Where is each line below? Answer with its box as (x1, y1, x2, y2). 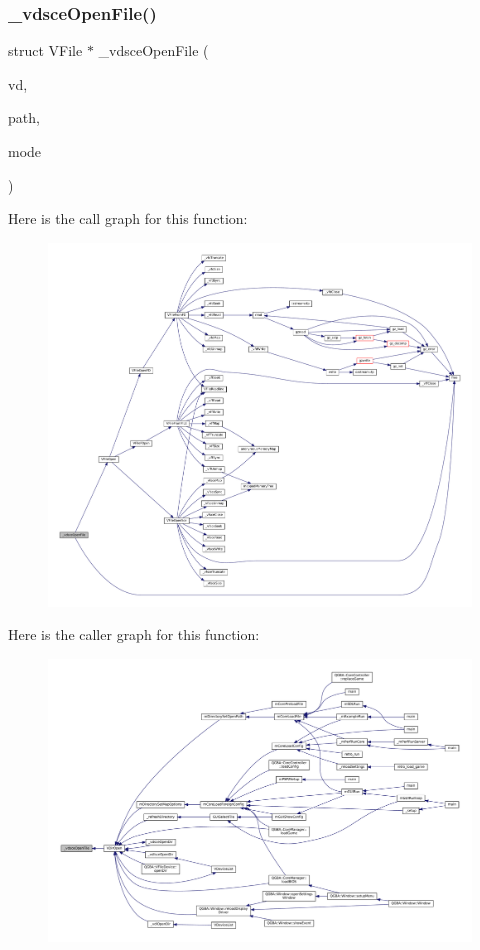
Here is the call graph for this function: (8, 208, 248, 229)
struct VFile (8, 40, 83, 61)
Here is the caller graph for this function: (8, 624, 260, 645)
